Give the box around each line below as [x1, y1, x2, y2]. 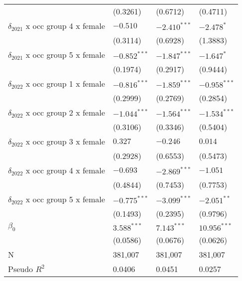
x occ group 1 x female [25, 78, 105, 89]
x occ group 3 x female [25, 136, 105, 147]
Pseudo [8, 263, 33, 275]
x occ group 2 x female [25, 107, 105, 118]
